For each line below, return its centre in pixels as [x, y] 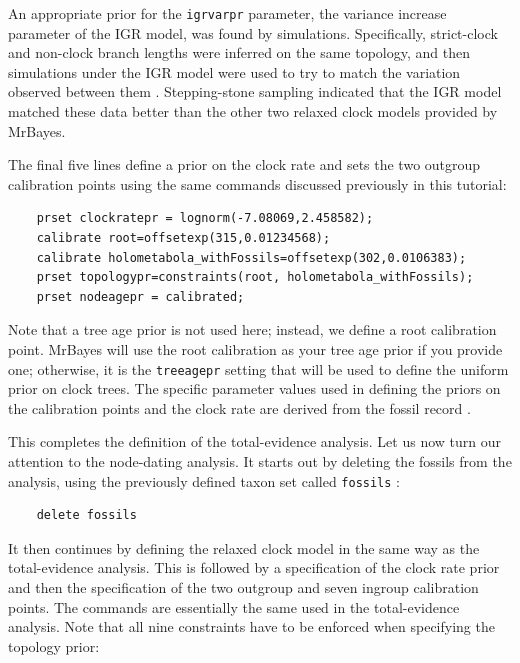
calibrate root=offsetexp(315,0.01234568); [183, 238]
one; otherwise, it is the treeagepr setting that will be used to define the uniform [258, 368]
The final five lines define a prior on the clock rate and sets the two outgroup [244, 164]
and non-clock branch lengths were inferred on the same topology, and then [239, 52]
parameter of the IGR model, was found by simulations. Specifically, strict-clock [253, 32]
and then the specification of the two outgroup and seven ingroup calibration [243, 587]
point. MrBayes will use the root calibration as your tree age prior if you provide [255, 348]
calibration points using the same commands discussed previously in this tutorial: [257, 183]
